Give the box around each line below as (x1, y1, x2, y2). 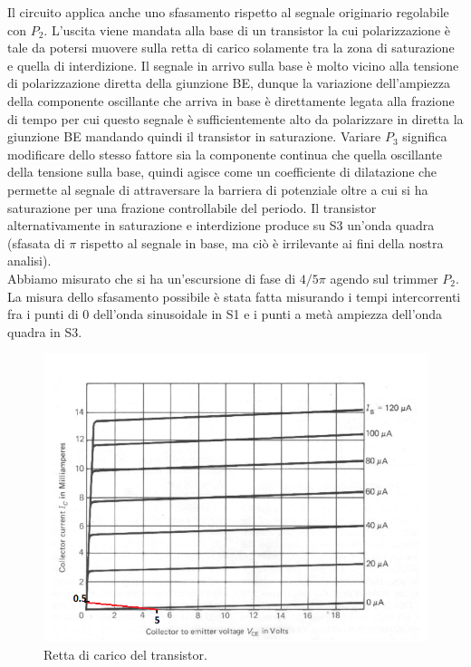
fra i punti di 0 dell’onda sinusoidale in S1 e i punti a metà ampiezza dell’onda (7, 304, 443, 324)
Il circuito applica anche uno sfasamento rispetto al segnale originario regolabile (7, 3, 449, 21)
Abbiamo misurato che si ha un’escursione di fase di (7, 268, 296, 287)
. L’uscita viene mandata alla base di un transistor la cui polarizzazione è (43, 20, 450, 39)
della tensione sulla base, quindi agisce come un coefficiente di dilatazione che (7, 162, 437, 181)
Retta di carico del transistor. (43, 644, 207, 663)
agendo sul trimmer (330, 268, 438, 287)
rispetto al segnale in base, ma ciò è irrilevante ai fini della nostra (80, 233, 444, 252)
